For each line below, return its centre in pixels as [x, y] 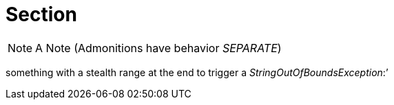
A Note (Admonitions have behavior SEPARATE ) [158, 48]
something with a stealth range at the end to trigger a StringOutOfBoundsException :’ [197, 72]
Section [41, 14]
